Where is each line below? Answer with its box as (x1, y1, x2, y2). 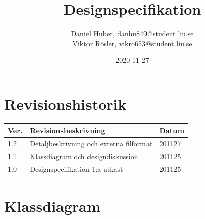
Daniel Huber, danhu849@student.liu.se (71, 28, 194, 39)
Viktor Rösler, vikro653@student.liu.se (72, 38, 192, 48)
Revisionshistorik (4, 93, 127, 114)
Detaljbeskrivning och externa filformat (30, 138, 153, 149)
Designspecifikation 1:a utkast (30, 163, 123, 174)
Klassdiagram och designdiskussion (30, 151, 138, 162)
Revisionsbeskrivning (30, 125, 105, 136)
